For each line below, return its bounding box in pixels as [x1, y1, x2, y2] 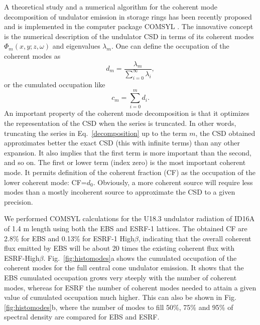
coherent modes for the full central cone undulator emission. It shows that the [4, 262, 244, 273]
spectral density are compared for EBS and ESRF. [4, 311, 160, 322]
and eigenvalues [52, 41, 100, 51]
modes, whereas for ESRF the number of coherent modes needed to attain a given [4, 282, 256, 292]
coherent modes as [4, 50, 61, 61]
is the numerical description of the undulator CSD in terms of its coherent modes [4, 31, 254, 41]
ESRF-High [4, 252, 40, 263]
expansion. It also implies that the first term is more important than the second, [4, 147, 251, 157]
